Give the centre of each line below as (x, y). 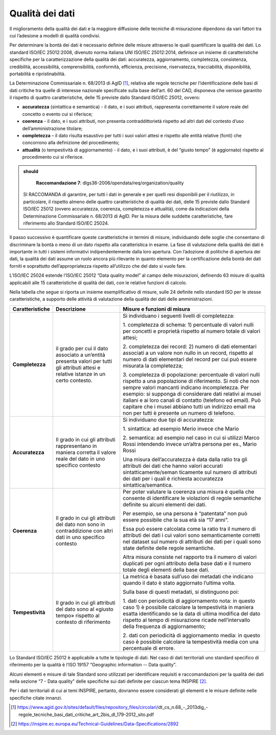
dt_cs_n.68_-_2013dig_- (183, 707)
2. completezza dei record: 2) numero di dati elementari (190, 347)
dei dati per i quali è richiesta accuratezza (173, 479)
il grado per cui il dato (82, 348)
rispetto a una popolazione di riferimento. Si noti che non (191, 381)
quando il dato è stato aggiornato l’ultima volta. (179, 582)
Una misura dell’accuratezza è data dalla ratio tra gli (185, 459)
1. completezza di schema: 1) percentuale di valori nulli (188, 325)
